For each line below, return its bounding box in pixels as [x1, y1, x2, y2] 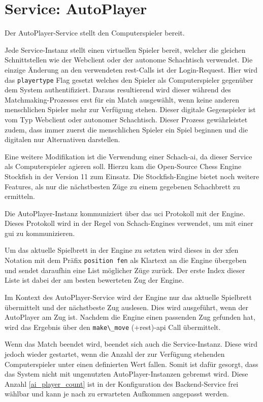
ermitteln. [5, 191, 35, 202]
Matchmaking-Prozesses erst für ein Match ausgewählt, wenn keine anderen [5, 94, 239, 105]
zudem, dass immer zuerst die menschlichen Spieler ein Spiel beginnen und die [5, 124, 248, 135]
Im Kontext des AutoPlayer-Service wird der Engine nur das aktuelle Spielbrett [5, 291, 252, 302]
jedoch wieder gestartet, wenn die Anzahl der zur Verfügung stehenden [5, 348, 225, 359]
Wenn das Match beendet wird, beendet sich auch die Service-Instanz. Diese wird [5, 339, 257, 349]
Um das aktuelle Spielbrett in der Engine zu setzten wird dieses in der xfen [5, 245, 239, 255]
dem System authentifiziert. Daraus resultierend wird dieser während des [5, 84, 231, 95]
